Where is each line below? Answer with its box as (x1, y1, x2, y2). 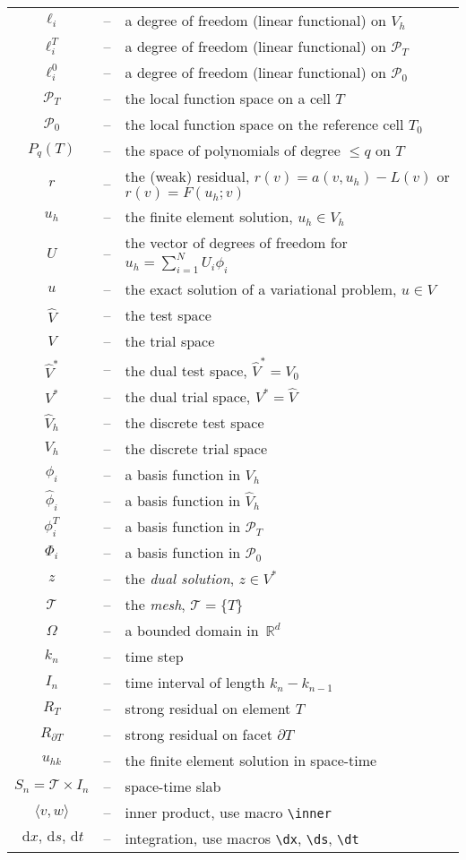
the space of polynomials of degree (125, 140, 341, 160)
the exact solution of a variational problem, (125, 279, 397, 300)
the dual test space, (125, 359, 247, 381)
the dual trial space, (125, 385, 251, 407)
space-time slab (125, 776, 221, 797)
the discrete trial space (125, 437, 268, 459)
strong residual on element (125, 698, 291, 719)
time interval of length (125, 672, 265, 693)
